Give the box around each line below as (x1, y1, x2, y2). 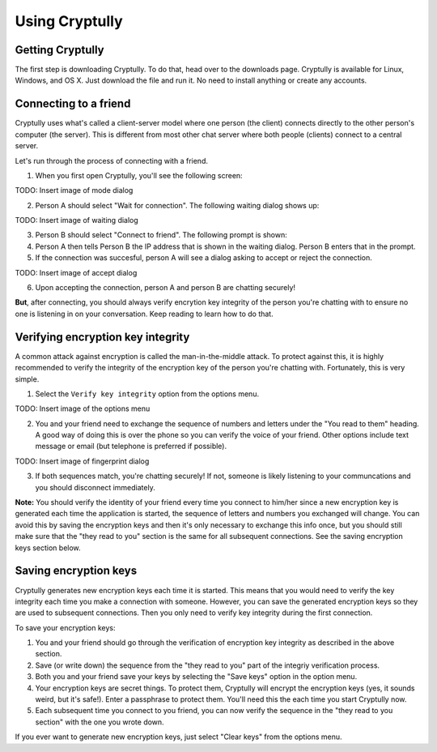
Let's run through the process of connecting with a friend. (15, 156, 208, 165)
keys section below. (15, 543, 81, 553)
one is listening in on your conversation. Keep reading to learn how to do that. (15, 309, 274, 318)
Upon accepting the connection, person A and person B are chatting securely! (35, 283, 295, 293)
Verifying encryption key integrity (15, 330, 190, 344)
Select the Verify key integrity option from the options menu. (35, 389, 259, 399)
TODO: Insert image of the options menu (15, 404, 151, 413)
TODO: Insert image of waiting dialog (15, 216, 139, 225)
